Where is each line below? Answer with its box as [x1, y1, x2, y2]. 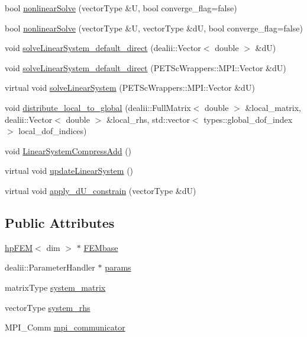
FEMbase [83, 241, 118, 253]
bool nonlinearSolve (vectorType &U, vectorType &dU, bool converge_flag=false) [5, 21, 303, 34]
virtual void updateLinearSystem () [5, 164, 134, 177]
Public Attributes [5, 213, 115, 231]
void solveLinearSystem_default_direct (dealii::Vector [5, 42, 201, 54]
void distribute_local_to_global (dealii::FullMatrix [5, 101, 191, 113]
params [105, 261, 131, 274]
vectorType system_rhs [5, 301, 91, 313]
